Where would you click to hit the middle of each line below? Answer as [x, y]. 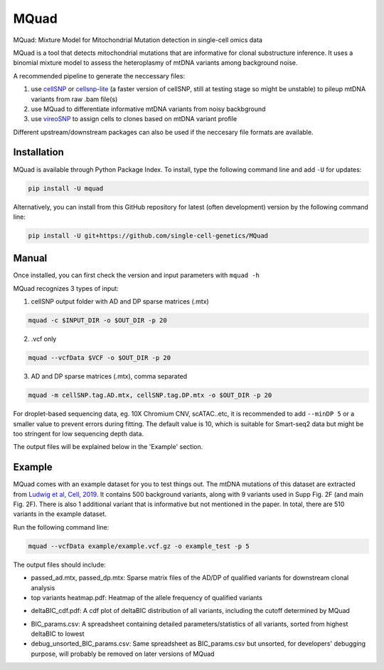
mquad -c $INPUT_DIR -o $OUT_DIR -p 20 [97, 320]
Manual [30, 258]
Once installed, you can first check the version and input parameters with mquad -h [136, 275]
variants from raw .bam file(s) [74, 99]
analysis [43, 587]
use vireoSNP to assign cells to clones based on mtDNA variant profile [134, 119]
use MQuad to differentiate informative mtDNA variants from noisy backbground [148, 109]
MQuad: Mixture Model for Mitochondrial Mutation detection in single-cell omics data [138, 40]
